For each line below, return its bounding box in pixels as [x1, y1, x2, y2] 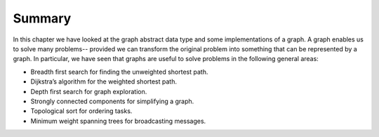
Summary [13, 11, 72, 26]
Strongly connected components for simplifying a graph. [30, 97, 194, 105]
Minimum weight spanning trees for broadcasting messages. [30, 117, 206, 125]
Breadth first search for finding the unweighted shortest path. [30, 67, 208, 76]
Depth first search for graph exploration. [30, 87, 147, 96]
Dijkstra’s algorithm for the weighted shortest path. [30, 77, 177, 86]
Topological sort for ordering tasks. [30, 107, 133, 115]
